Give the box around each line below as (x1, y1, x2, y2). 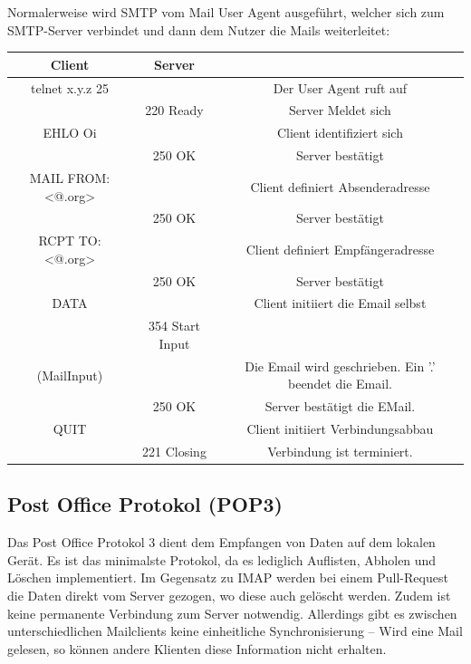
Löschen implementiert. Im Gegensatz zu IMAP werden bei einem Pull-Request (7, 568, 448, 587)
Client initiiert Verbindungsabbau (246, 419, 434, 438)
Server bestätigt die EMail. (264, 397, 416, 416)
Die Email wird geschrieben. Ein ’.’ (245, 356, 436, 375)
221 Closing (142, 441, 207, 460)
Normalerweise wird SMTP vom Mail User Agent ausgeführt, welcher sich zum (7, 3, 445, 21)
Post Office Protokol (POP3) (7, 490, 283, 518)
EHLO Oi (43, 123, 97, 142)
